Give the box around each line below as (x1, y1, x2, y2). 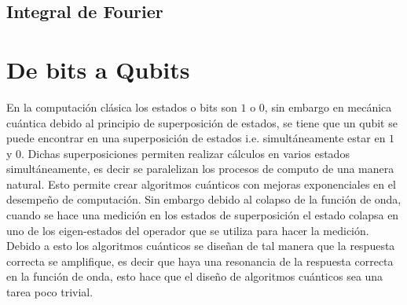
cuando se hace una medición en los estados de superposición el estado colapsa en (6, 207, 399, 223)
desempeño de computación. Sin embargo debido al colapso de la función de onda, (6, 191, 401, 208)
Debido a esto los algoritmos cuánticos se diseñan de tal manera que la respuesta (6, 237, 395, 254)
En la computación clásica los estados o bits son (6, 98, 237, 115)
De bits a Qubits (6, 53, 190, 85)
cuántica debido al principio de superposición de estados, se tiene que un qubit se (6, 114, 398, 130)
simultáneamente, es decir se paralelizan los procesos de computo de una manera (6, 160, 394, 177)
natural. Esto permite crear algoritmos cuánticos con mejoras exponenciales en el (6, 175, 396, 192)
